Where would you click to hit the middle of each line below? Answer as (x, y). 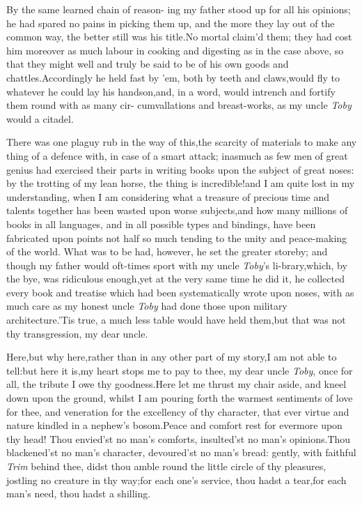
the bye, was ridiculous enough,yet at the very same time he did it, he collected (175, 279)
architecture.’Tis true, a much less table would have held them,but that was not (176, 320)
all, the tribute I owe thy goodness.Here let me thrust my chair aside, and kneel (176, 384)
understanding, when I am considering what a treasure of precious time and (168, 196)
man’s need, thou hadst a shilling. (79, 493)
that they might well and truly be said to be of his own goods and (148, 64)
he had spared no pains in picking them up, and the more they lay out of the (171, 23)
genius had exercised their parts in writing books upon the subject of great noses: (180, 169)
